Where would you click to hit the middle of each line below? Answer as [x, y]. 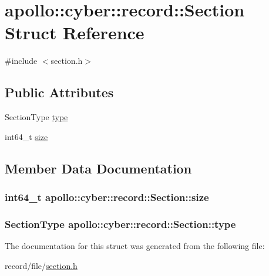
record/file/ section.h [41, 265]
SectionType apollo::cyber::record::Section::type [120, 224]
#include [21, 61]
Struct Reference [75, 33]
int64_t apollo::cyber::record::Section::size [107, 197]
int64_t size [26, 136]
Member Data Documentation [98, 168]
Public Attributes [59, 92]
